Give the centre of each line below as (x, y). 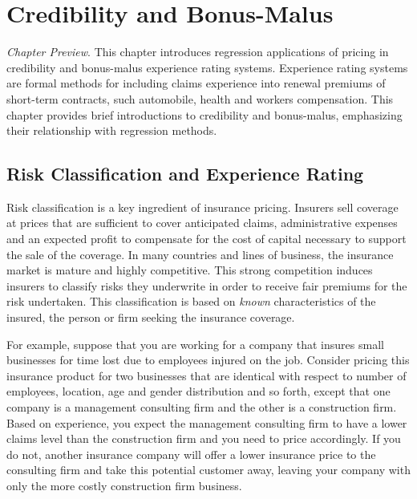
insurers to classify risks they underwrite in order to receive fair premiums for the (207, 285)
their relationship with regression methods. (112, 130)
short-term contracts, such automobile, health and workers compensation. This (200, 98)
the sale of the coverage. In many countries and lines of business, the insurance (200, 254)
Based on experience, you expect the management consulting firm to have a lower (207, 422)
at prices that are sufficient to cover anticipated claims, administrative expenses (202, 223)
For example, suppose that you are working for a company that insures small (195, 344)
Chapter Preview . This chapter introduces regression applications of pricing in (198, 52)
